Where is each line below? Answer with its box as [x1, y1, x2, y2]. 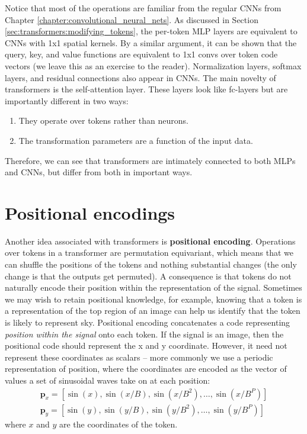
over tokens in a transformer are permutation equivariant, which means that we [5, 246, 293, 259]
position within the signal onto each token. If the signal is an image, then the [5, 327, 284, 340]
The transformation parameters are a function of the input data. [18, 134, 253, 146]
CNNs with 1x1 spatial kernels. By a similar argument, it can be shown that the [5, 36, 297, 49]
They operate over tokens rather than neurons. [18, 114, 188, 127]
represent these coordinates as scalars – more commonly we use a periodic [5, 351, 273, 363]
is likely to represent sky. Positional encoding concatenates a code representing [5, 316, 290, 328]
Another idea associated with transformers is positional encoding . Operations [5, 234, 296, 247]
